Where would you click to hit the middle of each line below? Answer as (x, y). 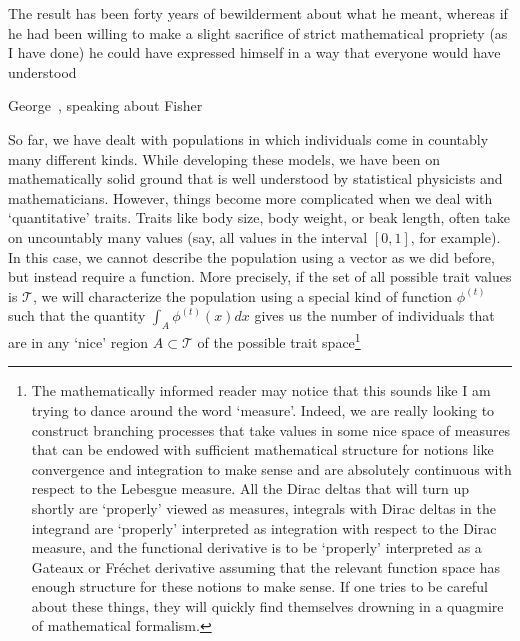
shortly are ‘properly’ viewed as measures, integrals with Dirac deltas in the (263, 507)
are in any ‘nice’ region (78, 341)
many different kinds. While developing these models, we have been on (224, 158)
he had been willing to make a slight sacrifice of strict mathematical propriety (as (258, 32)
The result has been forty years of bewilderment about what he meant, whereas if (258, 13)
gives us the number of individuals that (374, 315)
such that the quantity (77, 315)
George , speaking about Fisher (105, 105)
